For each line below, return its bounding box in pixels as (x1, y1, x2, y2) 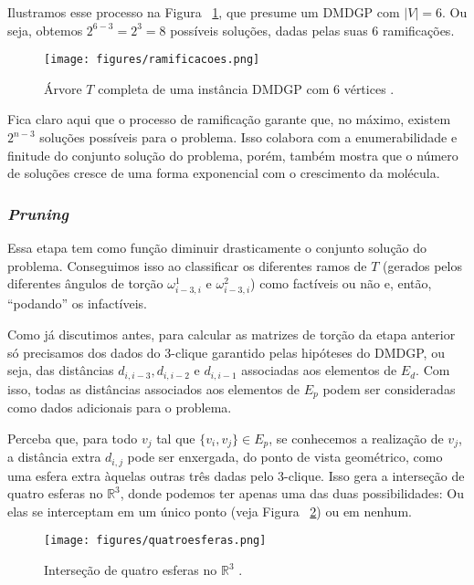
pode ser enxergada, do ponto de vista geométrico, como (127, 447, 443, 466)
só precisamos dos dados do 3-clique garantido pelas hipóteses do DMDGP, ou (7, 342, 445, 361)
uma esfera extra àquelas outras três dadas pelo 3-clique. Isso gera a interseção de (7, 465, 465, 485)
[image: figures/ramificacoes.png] (44, 53, 260, 67)
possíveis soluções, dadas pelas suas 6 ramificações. (170, 20, 455, 39)
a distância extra (7, 447, 101, 466)
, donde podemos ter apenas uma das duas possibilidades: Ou (120, 484, 465, 503)
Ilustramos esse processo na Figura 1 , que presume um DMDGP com (7, 3, 400, 21)
